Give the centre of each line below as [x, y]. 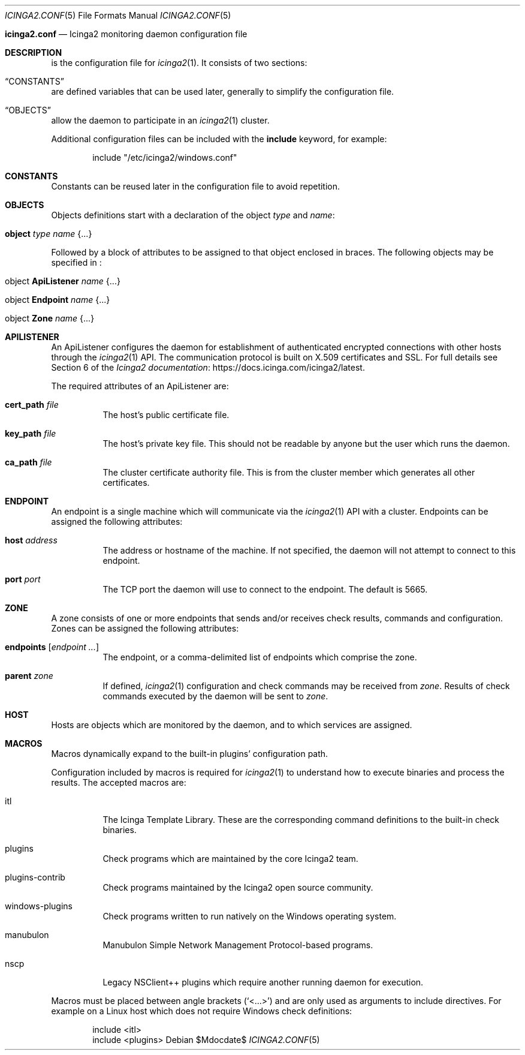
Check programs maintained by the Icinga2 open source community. [238, 887]
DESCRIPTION [34, 52]
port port [23, 579]
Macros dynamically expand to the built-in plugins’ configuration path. [190, 754]
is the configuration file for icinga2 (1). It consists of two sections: [179, 63]
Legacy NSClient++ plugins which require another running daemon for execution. [263, 982]
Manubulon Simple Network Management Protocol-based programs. [238, 945]
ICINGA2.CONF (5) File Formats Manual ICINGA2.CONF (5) [118, 15]
